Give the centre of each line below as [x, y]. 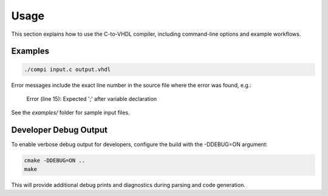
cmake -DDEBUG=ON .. [54, 161]
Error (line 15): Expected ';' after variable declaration [92, 99]
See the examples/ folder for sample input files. [70, 113]
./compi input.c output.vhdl [67, 69]
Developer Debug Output [60, 130]
